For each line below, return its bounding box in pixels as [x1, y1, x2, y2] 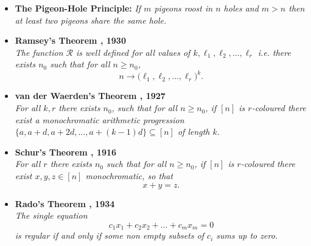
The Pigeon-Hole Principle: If [15, 2, 141, 14]
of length [177, 125, 210, 138]
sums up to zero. [216, 229, 278, 242]
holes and [223, 2, 259, 14]
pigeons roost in [154, 2, 213, 14]
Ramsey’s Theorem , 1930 [15, 34, 126, 47]
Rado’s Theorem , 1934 [15, 197, 115, 210]
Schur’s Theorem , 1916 [15, 145, 117, 158]
